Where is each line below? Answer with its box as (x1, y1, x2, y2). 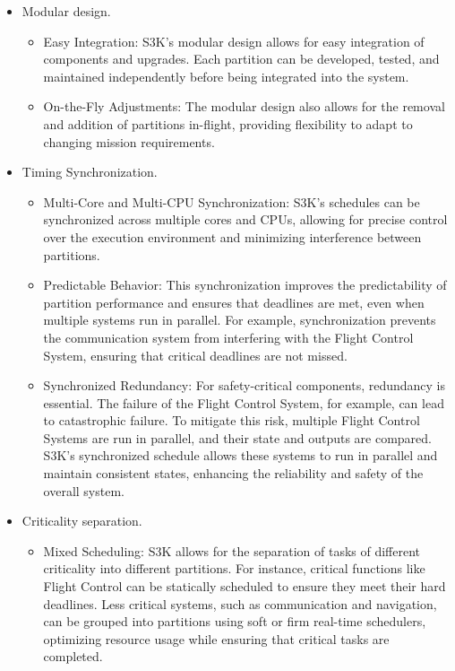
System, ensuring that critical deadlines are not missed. (43, 345, 348, 364)
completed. (43, 647, 103, 666)
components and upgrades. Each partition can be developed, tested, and (43, 49, 440, 68)
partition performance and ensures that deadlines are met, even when (43, 292, 425, 311)
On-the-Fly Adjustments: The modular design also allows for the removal (43, 97, 445, 116)
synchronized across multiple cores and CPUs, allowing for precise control (43, 210, 448, 229)
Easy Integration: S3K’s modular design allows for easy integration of (43, 31, 425, 50)
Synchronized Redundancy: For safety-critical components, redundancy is (43, 376, 446, 395)
